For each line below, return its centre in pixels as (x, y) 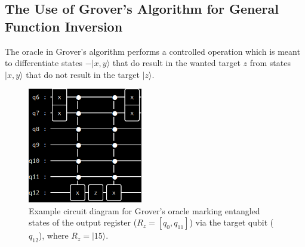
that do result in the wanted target (176, 63)
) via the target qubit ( (232, 222)
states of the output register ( (83, 222)
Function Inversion (64, 26)
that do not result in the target (83, 74)
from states (270, 63)
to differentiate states (44, 63)
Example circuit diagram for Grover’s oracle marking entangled (144, 210)
